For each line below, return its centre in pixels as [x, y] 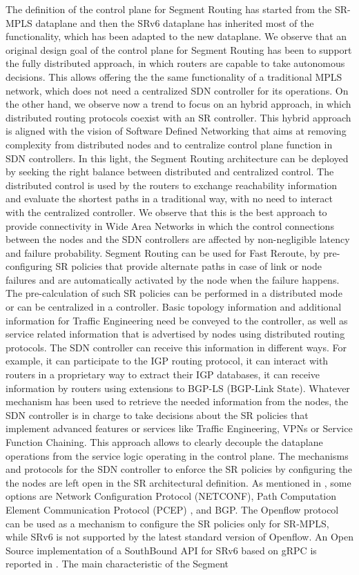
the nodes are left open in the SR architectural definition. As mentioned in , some [178, 482]
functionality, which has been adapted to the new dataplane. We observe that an [176, 36]
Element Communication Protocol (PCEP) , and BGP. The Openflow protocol [172, 509]
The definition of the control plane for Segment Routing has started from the [169, 9]
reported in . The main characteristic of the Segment [117, 564]
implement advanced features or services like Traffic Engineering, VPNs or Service [179, 428]
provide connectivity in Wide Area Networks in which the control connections [170, 225]
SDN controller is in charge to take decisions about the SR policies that [157, 415]
